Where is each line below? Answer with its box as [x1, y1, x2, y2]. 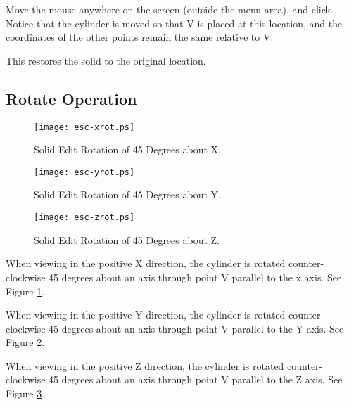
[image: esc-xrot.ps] [34, 122, 135, 132]
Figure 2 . [6, 335, 45, 349]
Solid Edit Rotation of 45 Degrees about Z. [34, 232, 220, 247]
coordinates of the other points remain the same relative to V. [6, 30, 274, 44]
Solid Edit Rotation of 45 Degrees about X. [34, 142, 221, 157]
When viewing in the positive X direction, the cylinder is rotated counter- [6, 256, 324, 271]
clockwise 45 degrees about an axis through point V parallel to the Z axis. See [6, 372, 343, 387]
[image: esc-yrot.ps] [34, 167, 135, 177]
